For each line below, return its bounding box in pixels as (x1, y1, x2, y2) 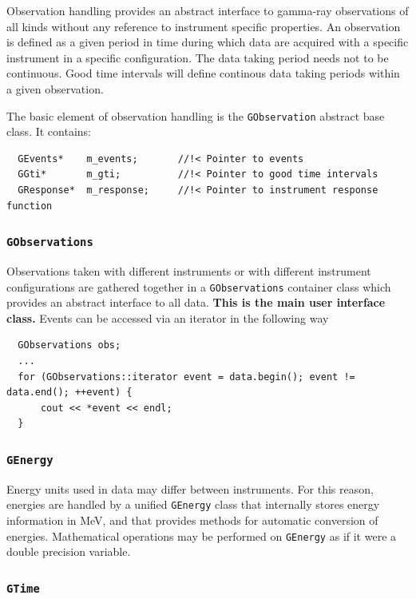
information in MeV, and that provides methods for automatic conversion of (6, 512, 378, 528)
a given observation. (6, 80, 104, 97)
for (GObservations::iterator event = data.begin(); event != (18, 371, 355, 383)
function (6, 200, 53, 212)
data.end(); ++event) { (6, 387, 133, 399)
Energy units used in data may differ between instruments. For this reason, (6, 480, 374, 497)
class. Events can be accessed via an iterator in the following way (6, 309, 329, 326)
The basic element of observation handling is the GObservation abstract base (6, 107, 385, 124)
